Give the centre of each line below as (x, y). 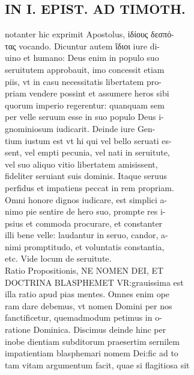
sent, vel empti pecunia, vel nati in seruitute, (87, 152)
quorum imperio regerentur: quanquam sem (85, 105)
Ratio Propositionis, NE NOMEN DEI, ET (84, 270)
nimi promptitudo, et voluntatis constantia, (85, 246)
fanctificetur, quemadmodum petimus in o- (83, 317)
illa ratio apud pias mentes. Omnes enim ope (87, 294)
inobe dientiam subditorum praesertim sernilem (92, 341)
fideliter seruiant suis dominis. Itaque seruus (86, 176)
